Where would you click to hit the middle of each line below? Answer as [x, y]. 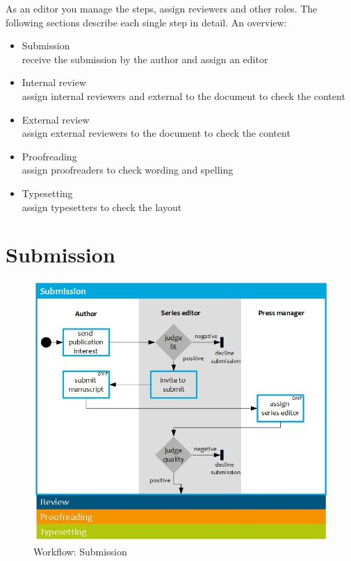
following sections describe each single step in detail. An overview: [146, 22]
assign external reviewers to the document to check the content [156, 133]
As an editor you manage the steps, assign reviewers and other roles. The [162, 8]
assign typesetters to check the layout [102, 207]
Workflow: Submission [80, 552]
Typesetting [47, 193]
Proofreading [49, 156]
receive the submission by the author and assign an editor [145, 59]
